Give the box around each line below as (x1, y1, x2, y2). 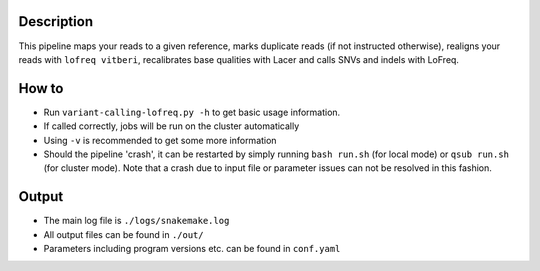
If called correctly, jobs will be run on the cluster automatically (43, 120, 300, 132)
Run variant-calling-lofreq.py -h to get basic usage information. (43, 106, 341, 118)
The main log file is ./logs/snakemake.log (43, 215, 230, 227)
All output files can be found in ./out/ (43, 228, 204, 240)
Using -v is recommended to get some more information (43, 134, 277, 146)
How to (18, 80, 64, 97)
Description (18, 13, 94, 30)
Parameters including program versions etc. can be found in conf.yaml (43, 243, 341, 255)
